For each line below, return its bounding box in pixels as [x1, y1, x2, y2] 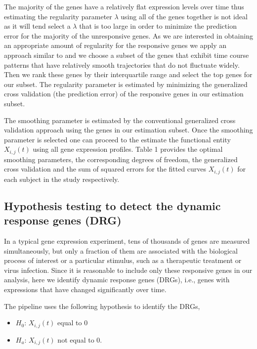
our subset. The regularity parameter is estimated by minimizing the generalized [4, 79, 248, 89]
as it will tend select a [4, 21, 71, 31]
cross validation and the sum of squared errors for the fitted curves [4, 164, 207, 174]
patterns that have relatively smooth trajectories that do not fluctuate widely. [4, 59, 240, 70]
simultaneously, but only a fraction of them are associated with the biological [4, 245, 238, 256]
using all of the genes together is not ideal [121, 11, 248, 21]
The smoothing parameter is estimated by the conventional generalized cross [4, 115, 236, 125]
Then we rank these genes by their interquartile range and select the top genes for [4, 69, 253, 80]
